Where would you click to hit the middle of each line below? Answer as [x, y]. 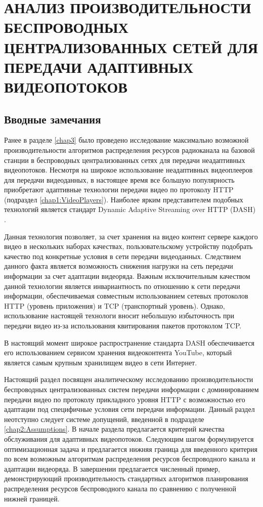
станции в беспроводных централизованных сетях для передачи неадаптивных [125, 160]
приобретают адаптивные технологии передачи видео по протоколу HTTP [119, 189]
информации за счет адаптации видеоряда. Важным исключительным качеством [127, 276]
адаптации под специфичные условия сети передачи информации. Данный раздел [129, 409]
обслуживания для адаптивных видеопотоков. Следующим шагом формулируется [129, 438]
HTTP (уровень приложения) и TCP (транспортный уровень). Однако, [115, 305]
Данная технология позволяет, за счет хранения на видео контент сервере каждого [131, 236]
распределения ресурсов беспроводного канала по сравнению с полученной [120, 488]
